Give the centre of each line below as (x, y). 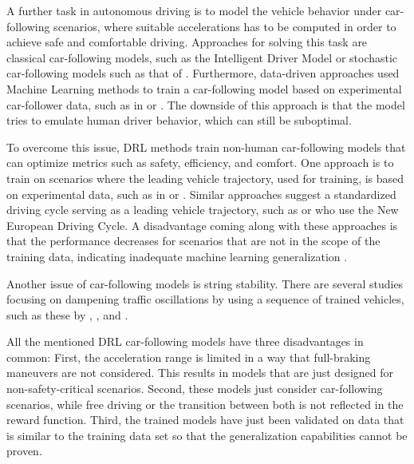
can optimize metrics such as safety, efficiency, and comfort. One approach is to (200, 163)
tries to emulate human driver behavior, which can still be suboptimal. (179, 120)
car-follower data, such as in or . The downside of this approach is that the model (206, 104)
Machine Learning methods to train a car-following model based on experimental (204, 88)
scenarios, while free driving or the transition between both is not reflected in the (205, 404)
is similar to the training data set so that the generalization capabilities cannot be (207, 435)
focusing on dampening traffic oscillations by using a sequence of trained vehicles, (205, 299)
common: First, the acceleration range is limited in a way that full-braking (189, 357)
